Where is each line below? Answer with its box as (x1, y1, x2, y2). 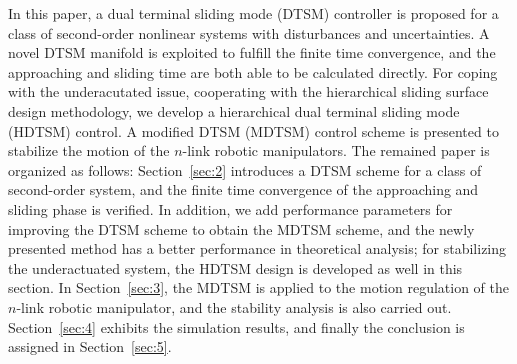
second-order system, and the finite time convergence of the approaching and (8, 179, 479, 200)
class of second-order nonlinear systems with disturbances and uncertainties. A (8, 22, 490, 43)
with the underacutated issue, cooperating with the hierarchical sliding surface (8, 81, 489, 102)
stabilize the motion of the (8, 140, 170, 161)
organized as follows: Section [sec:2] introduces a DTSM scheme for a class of (8, 159, 482, 180)
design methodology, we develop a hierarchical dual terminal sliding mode (8, 100, 460, 121)
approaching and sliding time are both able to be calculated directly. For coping (8, 61, 498, 82)
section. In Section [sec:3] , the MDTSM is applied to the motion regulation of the (8, 277, 509, 298)
